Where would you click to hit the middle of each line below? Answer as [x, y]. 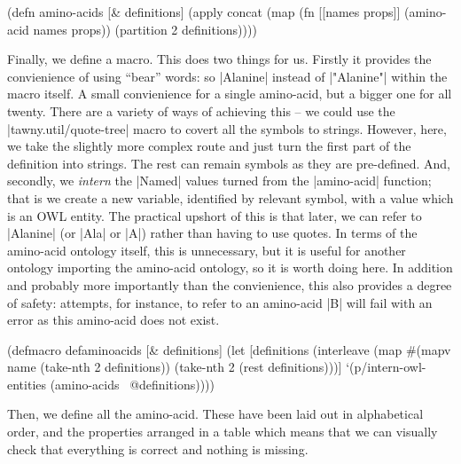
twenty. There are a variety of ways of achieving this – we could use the [201, 110]
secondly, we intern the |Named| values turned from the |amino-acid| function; [219, 181]
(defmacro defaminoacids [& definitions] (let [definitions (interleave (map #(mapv [229, 349]
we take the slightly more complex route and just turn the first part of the [209, 146]
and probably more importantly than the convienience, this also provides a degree [230, 284]
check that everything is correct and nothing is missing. [158, 448]
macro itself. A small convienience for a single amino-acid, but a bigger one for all [230, 94]
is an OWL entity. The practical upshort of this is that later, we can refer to [215, 215]
